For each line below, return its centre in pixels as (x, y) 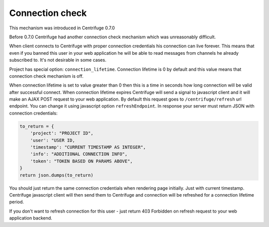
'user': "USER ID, (53, 140)
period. (17, 202)
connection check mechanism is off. (46, 76)
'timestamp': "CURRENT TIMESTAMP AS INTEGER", (88, 147)
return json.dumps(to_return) (57, 175)
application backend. (31, 218)
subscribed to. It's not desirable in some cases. (58, 60)
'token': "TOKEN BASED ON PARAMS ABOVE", (81, 161)
